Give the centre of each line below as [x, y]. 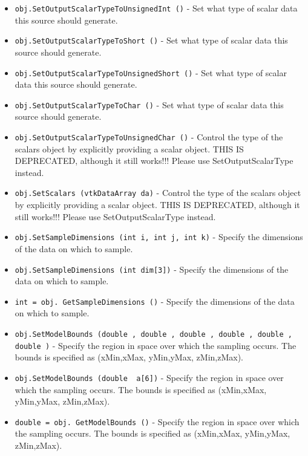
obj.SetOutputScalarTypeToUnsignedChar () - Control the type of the [149, 137]
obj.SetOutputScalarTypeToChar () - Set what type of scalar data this [149, 104]
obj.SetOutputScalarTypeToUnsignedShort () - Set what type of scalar [151, 72]
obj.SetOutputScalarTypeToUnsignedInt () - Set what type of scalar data [156, 8]
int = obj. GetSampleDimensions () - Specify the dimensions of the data [155, 301]
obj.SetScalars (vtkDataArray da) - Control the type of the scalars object [158, 193]
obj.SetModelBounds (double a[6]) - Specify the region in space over [149, 377]
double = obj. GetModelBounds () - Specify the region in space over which [157, 421]
